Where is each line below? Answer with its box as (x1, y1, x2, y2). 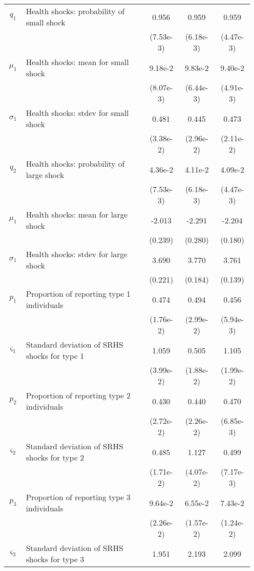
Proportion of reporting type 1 (26, 288, 130, 299)
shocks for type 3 (26, 553, 85, 565)
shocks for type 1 (26, 350, 85, 361)
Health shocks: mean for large (26, 209, 127, 220)
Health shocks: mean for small (26, 56, 129, 67)
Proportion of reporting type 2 (26, 390, 130, 401)
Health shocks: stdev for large (26, 248, 127, 260)
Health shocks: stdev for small (26, 107, 129, 118)
